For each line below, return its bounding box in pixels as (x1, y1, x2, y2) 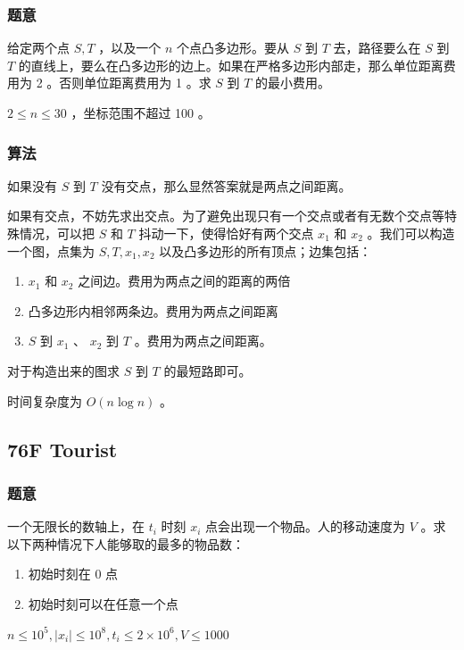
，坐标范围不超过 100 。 (70, 104, 211, 121)
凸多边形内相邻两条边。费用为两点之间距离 (28, 301, 278, 320)
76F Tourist (7, 435, 118, 462)
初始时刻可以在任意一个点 (28, 594, 178, 612)
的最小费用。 (255, 73, 331, 92)
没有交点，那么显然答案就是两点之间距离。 (101, 176, 352, 195)
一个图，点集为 (7, 241, 95, 260)
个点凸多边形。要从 (177, 38, 290, 57)
